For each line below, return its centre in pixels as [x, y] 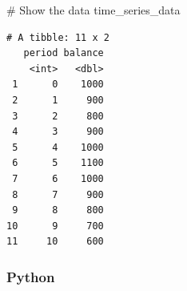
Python [31, 276]
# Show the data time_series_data [93, 10]
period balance [64, 53]
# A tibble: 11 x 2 [58, 37]
